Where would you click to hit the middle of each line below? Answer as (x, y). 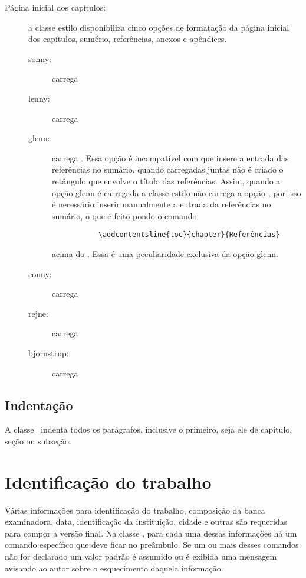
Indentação (39, 405)
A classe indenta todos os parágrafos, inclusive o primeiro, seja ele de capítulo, (149, 429)
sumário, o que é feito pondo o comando (124, 215)
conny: (40, 273)
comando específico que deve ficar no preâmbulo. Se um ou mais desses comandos (152, 545)
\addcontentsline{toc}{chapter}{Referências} (189, 235)
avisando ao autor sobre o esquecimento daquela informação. (114, 568)
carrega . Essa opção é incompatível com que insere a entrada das (170, 158)
